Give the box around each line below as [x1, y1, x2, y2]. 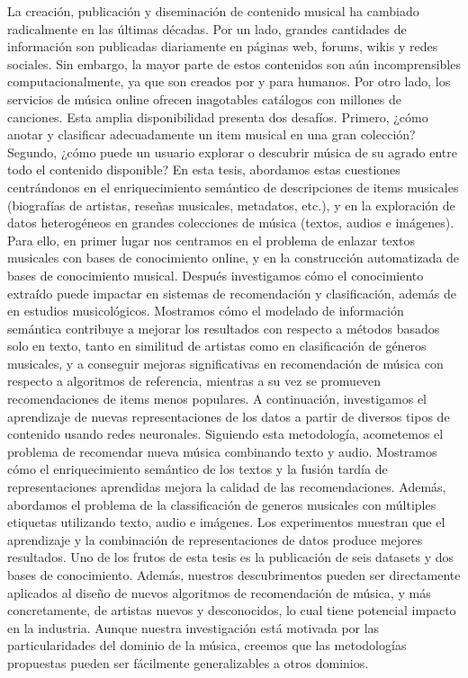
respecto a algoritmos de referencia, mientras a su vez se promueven [7, 371, 382, 390]
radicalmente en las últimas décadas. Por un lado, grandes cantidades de [7, 19, 407, 38]
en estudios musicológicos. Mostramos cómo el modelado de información [7, 301, 404, 320]
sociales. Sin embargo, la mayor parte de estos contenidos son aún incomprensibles [7, 54, 461, 73]
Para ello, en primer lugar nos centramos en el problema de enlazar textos [7, 230, 415, 249]
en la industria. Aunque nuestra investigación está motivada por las [7, 618, 380, 637]
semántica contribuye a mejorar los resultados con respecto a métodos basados [7, 318, 440, 337]
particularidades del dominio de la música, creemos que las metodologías [7, 636, 407, 655]
